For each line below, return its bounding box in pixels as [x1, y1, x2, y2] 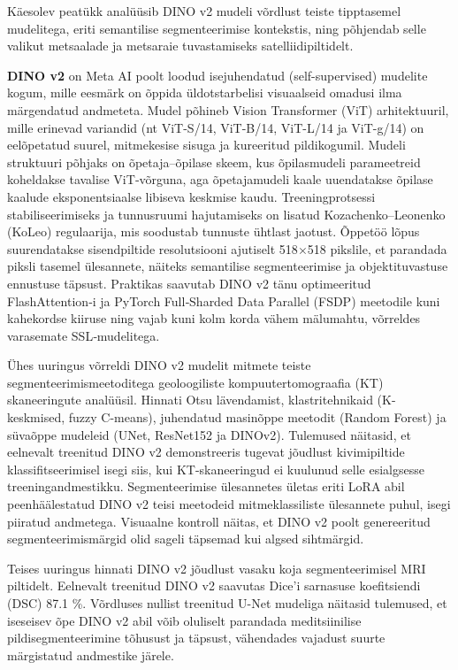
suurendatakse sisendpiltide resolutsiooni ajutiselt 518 [7, 239, 298, 258]
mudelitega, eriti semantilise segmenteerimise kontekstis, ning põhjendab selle [7, 19, 426, 37]
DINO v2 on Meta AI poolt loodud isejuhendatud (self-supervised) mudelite [7, 65, 428, 84]
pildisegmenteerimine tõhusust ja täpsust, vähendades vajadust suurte [7, 628, 385, 647]
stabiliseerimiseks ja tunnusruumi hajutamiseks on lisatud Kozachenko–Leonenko [7, 204, 446, 223]
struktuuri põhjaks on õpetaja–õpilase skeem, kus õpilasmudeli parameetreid [7, 152, 421, 171]
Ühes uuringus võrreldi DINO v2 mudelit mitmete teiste [7, 356, 311, 374]
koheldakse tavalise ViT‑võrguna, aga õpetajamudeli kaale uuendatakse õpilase [7, 170, 433, 189]
